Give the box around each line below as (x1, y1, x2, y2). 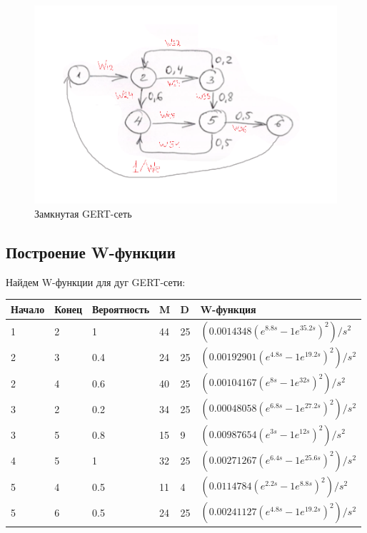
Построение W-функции (6, 240, 176, 263)
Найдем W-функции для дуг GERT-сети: (6, 274, 186, 289)
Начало (11, 301, 45, 316)
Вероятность (92, 301, 150, 316)
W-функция (200, 301, 256, 316)
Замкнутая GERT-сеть (34, 205, 132, 220)
